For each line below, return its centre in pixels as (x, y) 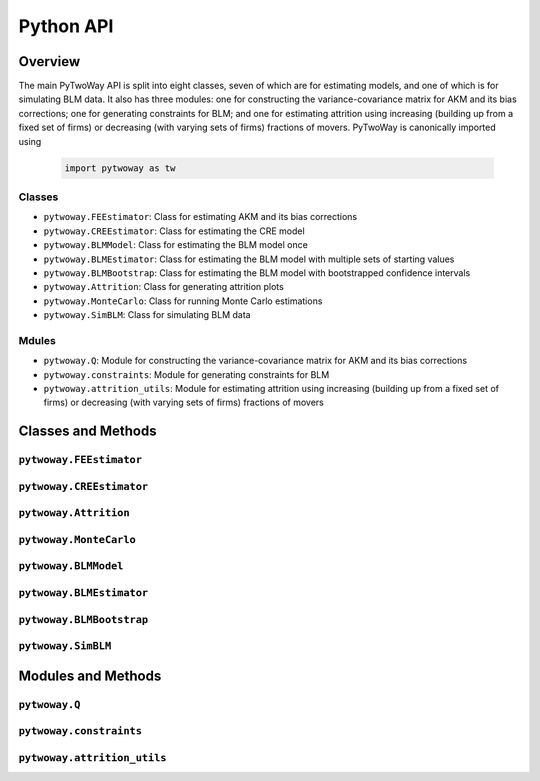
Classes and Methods (87, 431)
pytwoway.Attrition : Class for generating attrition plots (163, 287)
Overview (49, 61)
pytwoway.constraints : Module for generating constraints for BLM (186, 374)
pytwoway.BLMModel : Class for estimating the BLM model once (176, 245)
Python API (66, 26)
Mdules (37, 340)
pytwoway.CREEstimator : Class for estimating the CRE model (174, 231)
